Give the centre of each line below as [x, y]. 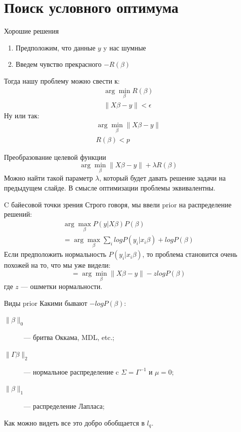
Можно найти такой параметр [49, 178]
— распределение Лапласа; [64, 406]
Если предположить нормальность [55, 254]
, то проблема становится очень [190, 254]
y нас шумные [125, 47]
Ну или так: [22, 115]
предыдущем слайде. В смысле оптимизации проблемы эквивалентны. [110, 188]
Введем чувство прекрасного [59, 64]
